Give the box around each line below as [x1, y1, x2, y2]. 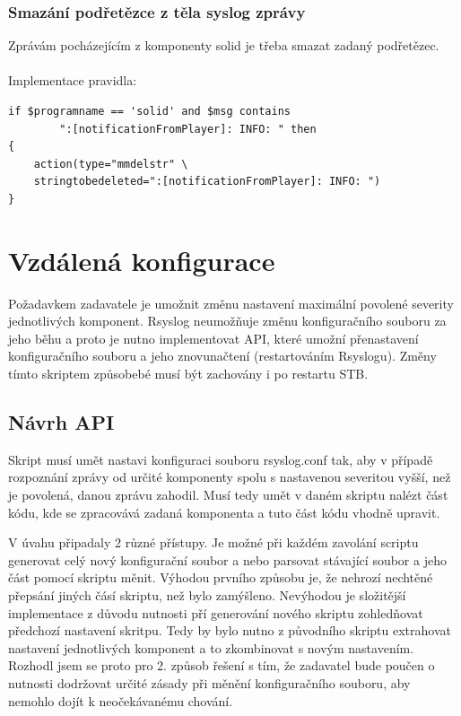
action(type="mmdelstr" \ [33, 157, 188, 170]
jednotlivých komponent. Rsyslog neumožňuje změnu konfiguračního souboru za [8, 311, 447, 330]
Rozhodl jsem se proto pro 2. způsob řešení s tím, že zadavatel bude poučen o [8, 656, 435, 675]
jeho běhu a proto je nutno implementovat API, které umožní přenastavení [8, 328, 419, 347]
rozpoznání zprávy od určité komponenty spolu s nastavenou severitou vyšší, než [8, 467, 451, 486]
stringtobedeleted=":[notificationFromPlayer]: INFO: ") [33, 175, 381, 188]
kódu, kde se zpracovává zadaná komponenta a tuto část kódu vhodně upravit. [8, 502, 440, 521]
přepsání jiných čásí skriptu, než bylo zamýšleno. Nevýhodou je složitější [8, 586, 406, 605]
